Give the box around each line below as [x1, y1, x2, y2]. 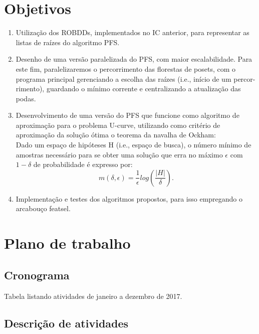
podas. [16, 93, 36, 103]
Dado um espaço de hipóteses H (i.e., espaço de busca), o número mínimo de [16, 139, 251, 150]
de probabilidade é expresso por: [33, 159, 133, 170]
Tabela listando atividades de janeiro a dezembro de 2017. [4, 290, 182, 301]
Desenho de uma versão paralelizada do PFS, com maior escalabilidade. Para [16, 54, 252, 64]
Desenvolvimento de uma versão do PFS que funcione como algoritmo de [16, 110, 239, 120]
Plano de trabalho [4, 233, 131, 253]
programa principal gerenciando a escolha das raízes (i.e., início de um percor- [16, 73, 255, 84]
